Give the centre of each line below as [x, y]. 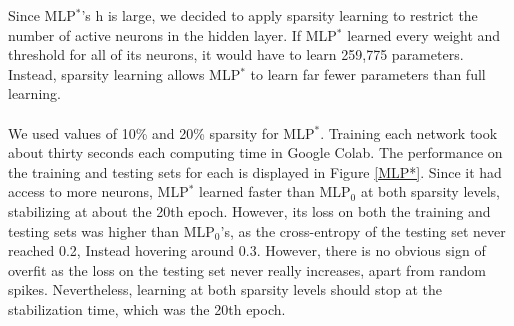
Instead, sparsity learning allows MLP [124, 73]
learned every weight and [424, 34]
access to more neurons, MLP [98, 191]
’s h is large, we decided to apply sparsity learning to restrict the [279, 15]
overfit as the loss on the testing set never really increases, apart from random [247, 269]
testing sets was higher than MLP [111, 230]
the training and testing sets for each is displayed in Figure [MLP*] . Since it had [255, 171]
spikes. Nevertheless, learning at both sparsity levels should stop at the [225, 289]
